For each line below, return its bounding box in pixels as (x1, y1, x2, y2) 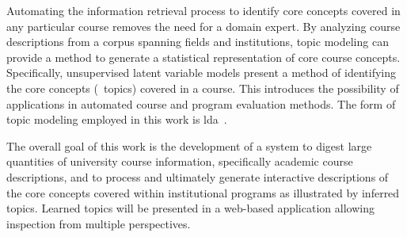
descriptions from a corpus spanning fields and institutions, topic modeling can (6, 33, 389, 50)
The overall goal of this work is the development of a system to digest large (6, 137, 372, 154)
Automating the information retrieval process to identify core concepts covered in (6, 2, 401, 18)
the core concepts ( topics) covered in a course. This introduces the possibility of (6, 79, 399, 96)
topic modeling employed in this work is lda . (6, 111, 227, 128)
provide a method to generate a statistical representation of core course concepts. (6, 48, 401, 65)
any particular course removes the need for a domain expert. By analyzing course (6, 17, 401, 34)
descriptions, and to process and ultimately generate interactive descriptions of (6, 168, 389, 185)
